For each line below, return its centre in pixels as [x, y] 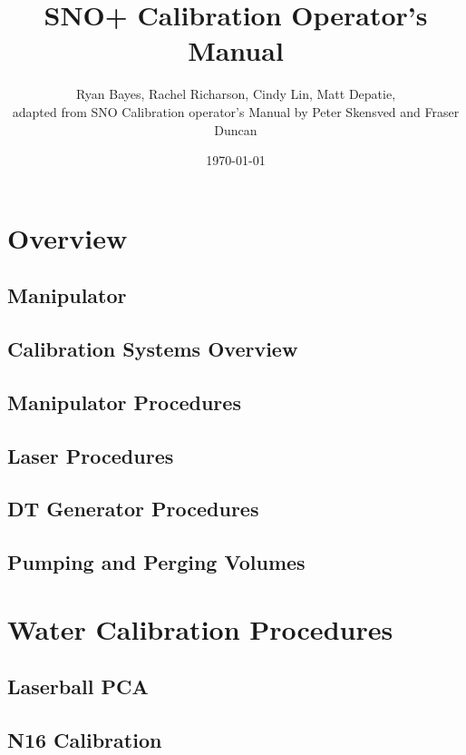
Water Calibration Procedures [200, 628]
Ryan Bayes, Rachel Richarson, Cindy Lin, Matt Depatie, [236, 94]
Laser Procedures [91, 455]
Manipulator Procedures [124, 402]
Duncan [236, 129]
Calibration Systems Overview [153, 349]
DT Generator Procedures [133, 509]
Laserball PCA [78, 686]
